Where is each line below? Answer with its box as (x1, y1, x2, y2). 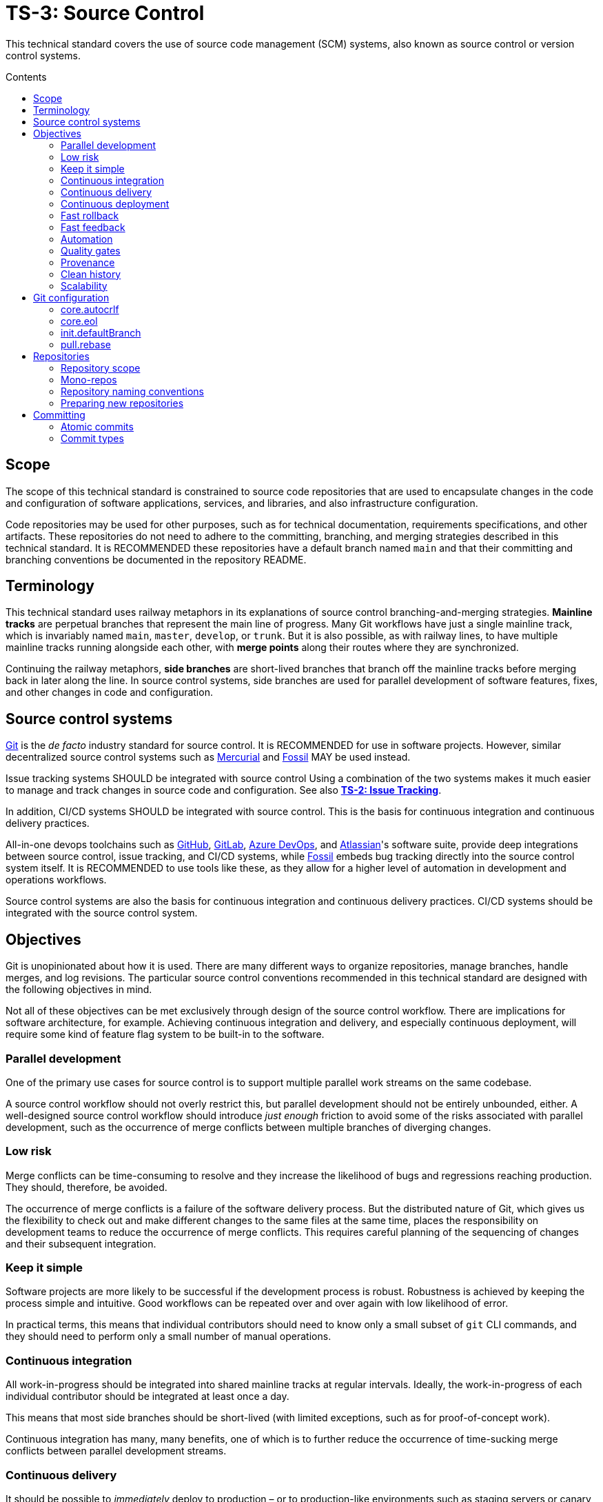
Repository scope (61, 361, 141, 374)
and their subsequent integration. (6, 1237, 156, 1250)
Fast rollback (61, 209, 119, 221)
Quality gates (61, 244, 121, 257)
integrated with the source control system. (6, 907, 198, 919)
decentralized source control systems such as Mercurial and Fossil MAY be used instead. (6, 751, 411, 763)
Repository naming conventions (61, 385, 204, 397)
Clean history (61, 268, 121, 280)
